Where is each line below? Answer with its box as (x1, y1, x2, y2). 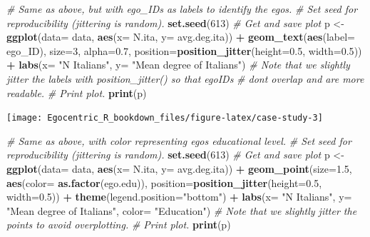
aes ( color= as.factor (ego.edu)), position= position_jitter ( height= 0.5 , (6, 175, 322, 190)
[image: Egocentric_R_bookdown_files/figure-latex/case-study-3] (6, 113, 323, 123)
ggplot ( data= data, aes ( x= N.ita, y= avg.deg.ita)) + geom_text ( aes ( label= (6, 29, 355, 44)
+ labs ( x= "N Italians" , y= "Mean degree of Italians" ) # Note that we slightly (6, 57, 350, 72)
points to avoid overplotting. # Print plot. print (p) (6, 217, 231, 232)
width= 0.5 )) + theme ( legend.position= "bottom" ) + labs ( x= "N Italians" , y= (6, 189, 352, 204)
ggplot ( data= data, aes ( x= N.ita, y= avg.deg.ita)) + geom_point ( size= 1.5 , (6, 161, 352, 176)
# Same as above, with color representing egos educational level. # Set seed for (6, 133, 351, 148)
